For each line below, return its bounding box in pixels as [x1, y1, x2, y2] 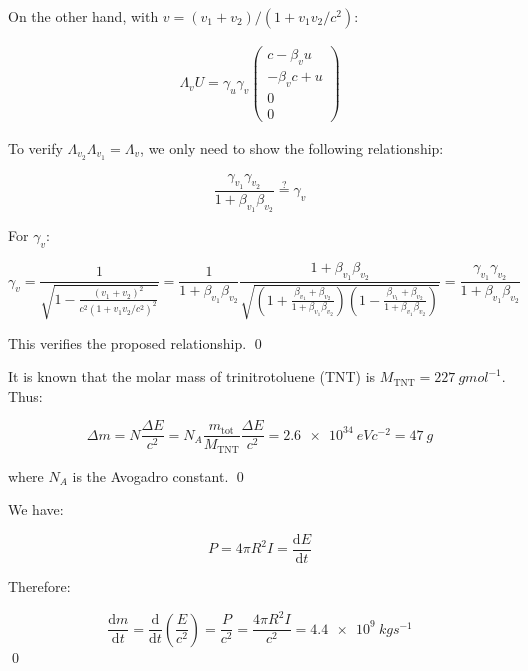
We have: [8, 499, 64, 520]
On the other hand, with [8, 6, 159, 26]
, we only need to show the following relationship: [140, 137, 444, 158]
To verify [8, 137, 63, 158]
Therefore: [8, 576, 71, 597]
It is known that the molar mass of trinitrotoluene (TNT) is [8, 366, 376, 387]
